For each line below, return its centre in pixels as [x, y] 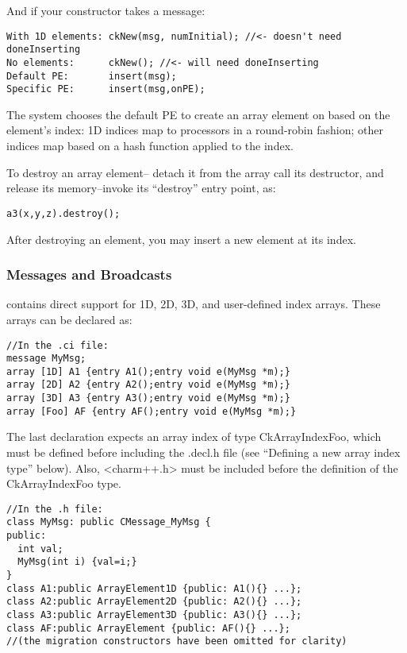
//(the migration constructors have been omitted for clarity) [177, 641]
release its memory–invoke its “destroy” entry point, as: [141, 188]
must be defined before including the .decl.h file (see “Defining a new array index [203, 452]
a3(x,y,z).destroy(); [63, 213]
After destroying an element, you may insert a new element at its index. [181, 239]
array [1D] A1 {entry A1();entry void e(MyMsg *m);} [148, 371]
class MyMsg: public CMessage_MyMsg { [109, 522]
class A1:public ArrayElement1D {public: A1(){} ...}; [154, 588]
